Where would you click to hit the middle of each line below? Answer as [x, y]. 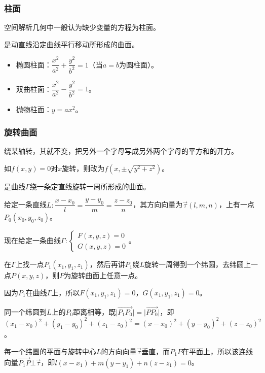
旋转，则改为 [83, 168]
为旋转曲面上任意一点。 [103, 275]
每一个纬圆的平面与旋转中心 [50, 351]
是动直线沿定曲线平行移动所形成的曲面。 [71, 44]
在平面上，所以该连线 [218, 351]
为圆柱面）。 [138, 64]
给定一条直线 [25, 204]
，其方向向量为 [158, 204]
